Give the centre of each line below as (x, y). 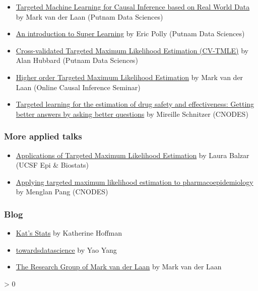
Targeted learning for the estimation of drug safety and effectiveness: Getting (135, 104)
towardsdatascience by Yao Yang (66, 249)
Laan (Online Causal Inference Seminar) (78, 87)
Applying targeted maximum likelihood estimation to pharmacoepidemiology (135, 181)
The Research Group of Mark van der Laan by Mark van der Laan (119, 267)
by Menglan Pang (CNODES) (62, 192)
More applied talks (43, 136)
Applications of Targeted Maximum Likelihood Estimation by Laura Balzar (133, 155)
